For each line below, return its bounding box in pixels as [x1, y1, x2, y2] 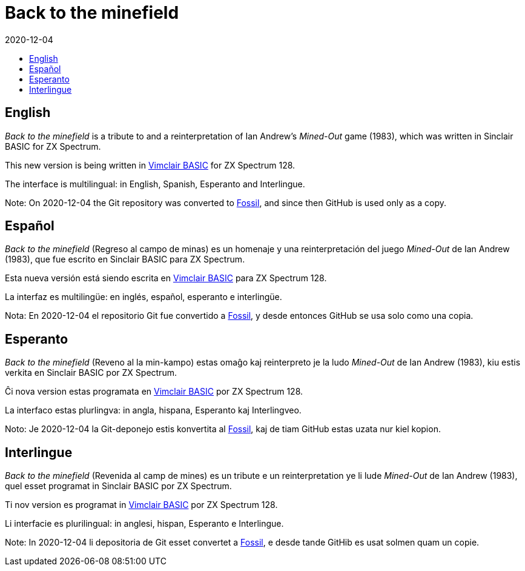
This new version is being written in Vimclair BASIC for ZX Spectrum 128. [5, 159, 296, 170]
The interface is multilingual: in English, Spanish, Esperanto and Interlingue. [5, 178, 305, 189]
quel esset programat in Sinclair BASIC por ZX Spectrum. [5, 481, 232, 492]
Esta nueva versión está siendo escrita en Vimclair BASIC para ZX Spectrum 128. [5, 273, 327, 284]
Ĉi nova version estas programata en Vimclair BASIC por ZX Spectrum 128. [5, 386, 303, 397]
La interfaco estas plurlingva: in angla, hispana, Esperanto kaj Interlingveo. [5, 405, 302, 416]
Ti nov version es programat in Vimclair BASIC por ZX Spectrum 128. [5, 499, 278, 510]
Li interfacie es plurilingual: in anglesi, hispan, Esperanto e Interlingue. [5, 518, 284, 529]
